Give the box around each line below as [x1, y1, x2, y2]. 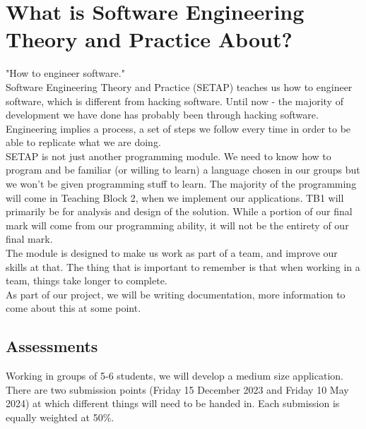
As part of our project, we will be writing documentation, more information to [6, 286, 346, 301]
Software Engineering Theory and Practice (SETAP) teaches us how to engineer [6, 79, 353, 94]
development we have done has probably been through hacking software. [6, 107, 319, 122]
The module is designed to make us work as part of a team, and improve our [6, 246, 338, 260]
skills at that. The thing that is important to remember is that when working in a [6, 259, 360, 274]
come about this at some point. [6, 301, 141, 315]
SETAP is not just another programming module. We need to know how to [6, 148, 331, 163]
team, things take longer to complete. [6, 273, 167, 288]
